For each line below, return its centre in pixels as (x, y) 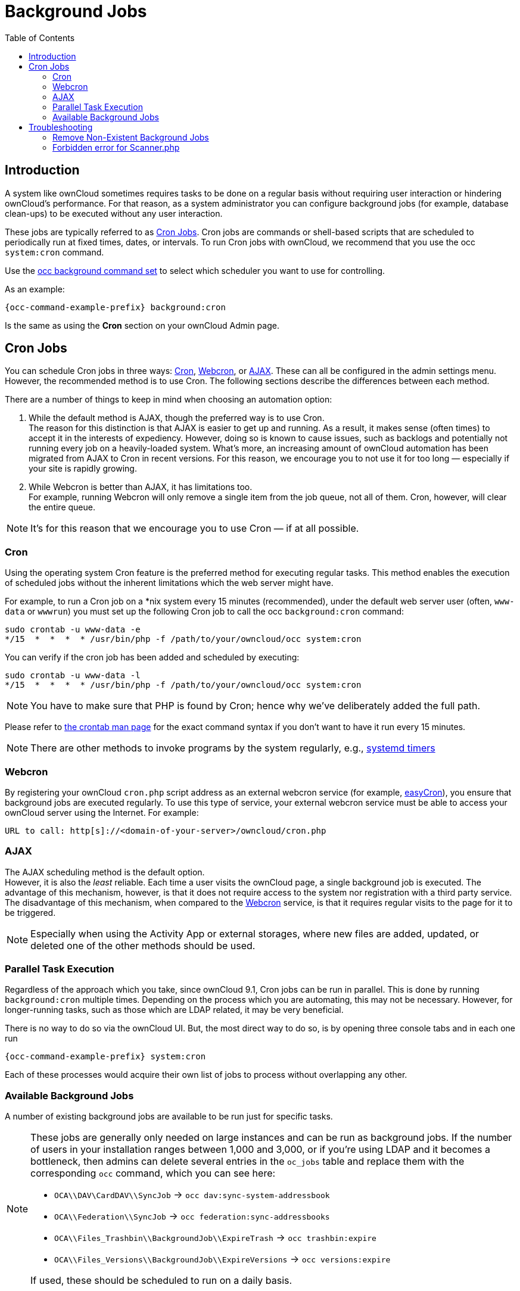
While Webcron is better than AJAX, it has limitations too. (141, 487)
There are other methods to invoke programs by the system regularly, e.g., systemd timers (233, 748)
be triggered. (30, 912)
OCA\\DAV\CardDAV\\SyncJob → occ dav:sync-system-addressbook (192, 1195)
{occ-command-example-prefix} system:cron (105, 1057)
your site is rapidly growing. (83, 469)
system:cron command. (55, 252)
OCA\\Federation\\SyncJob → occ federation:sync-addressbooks (192, 1216)
